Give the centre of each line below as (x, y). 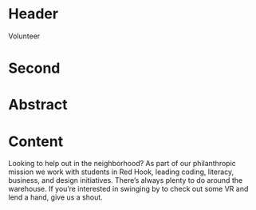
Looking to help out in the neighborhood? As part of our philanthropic (122, 164)
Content (36, 141)
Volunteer (24, 36)
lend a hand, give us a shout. (56, 197)
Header (33, 14)
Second (34, 68)
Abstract (38, 105)
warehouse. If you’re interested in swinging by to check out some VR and (128, 189)
